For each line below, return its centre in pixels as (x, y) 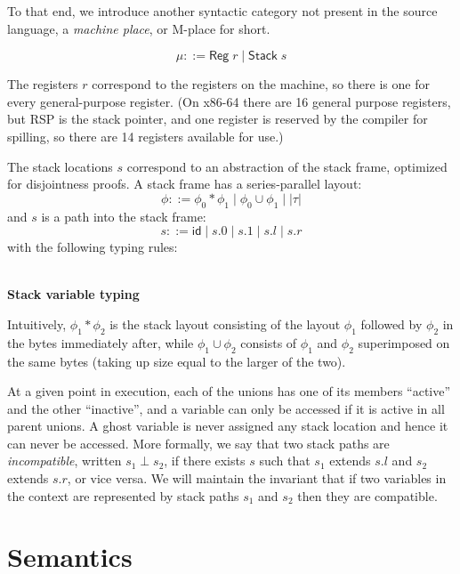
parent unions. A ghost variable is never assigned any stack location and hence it (228, 426)
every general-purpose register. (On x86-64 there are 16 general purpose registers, (229, 101)
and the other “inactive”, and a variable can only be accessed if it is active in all (226, 408)
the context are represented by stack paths (123, 495)
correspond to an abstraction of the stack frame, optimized (287, 166)
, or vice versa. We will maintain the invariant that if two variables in (257, 478)
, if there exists (205, 461)
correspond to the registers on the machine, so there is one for (261, 84)
